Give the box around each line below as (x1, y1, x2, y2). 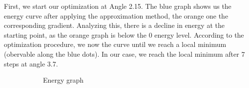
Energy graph (43, 75, 84, 85)
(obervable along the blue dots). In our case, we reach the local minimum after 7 (4, 48, 245, 59)
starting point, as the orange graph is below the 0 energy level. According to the (4, 29, 244, 40)
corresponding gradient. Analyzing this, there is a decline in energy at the (4, 20, 225, 30)
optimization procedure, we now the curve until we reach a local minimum (4, 39, 227, 49)
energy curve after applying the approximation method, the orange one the (4, 10, 228, 21)
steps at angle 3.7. (4, 58, 58, 68)
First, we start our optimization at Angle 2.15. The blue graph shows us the (4, 1, 231, 11)
